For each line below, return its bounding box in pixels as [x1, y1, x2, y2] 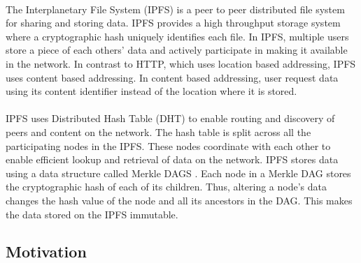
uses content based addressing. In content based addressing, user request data [6, 70, 339, 84]
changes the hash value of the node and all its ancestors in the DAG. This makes [6, 193, 353, 207]
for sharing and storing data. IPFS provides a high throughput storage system [6, 15, 341, 30]
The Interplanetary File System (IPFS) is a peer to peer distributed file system [6, 1, 345, 16]
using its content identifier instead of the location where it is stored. [6, 84, 297, 98]
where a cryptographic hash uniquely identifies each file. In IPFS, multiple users [6, 29, 349, 43]
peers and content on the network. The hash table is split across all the [6, 124, 311, 139]
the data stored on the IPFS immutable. [6, 206, 178, 221]
